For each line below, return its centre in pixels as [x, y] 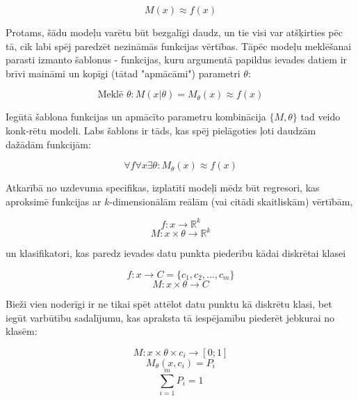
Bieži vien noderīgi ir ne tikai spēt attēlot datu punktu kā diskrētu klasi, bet [169, 303]
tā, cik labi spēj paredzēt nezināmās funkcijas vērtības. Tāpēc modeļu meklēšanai [179, 46]
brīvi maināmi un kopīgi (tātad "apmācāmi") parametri [123, 73]
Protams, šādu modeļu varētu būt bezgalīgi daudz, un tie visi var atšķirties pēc [174, 32]
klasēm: [22, 331]
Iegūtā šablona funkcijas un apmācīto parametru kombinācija [136, 117]
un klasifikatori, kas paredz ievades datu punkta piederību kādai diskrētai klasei [176, 253]
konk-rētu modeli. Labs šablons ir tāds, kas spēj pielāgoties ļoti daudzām [161, 130]
